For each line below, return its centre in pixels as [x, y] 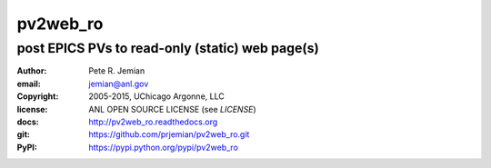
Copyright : [38, 96]
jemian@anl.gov [119, 84]
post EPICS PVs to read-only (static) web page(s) [168, 48]
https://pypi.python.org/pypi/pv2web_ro [163, 147]
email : [29, 84]
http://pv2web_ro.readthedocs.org [153, 122]
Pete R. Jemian [117, 71]
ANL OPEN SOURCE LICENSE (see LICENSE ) [172, 109]
